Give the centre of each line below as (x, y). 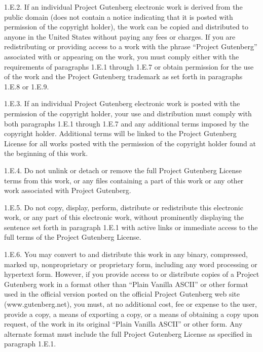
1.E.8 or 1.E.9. (27, 86)
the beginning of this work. (46, 153)
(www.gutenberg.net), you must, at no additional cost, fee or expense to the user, (130, 304)
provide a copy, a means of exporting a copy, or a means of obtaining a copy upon (131, 314)
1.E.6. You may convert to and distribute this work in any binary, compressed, (126, 254)
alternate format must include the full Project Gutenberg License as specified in (128, 333)
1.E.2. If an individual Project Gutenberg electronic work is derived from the (123, 7)
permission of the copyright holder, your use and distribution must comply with (128, 113)
